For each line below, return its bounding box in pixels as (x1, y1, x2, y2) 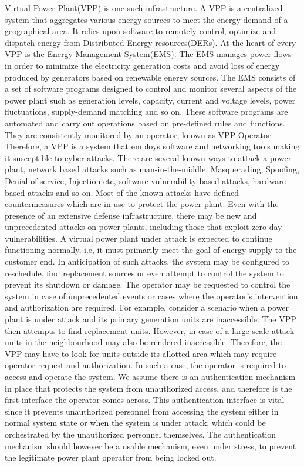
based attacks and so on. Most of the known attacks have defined (5, 186, 239, 198)
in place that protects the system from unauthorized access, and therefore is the (5, 382, 292, 394)
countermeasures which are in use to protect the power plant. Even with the (5, 198, 279, 210)
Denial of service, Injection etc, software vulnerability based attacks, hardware (5, 174, 286, 186)
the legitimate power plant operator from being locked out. (5, 451, 217, 463)
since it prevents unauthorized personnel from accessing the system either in (5, 405, 279, 417)
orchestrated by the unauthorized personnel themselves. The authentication (5, 428, 276, 440)
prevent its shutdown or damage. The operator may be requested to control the (5, 278, 291, 291)
